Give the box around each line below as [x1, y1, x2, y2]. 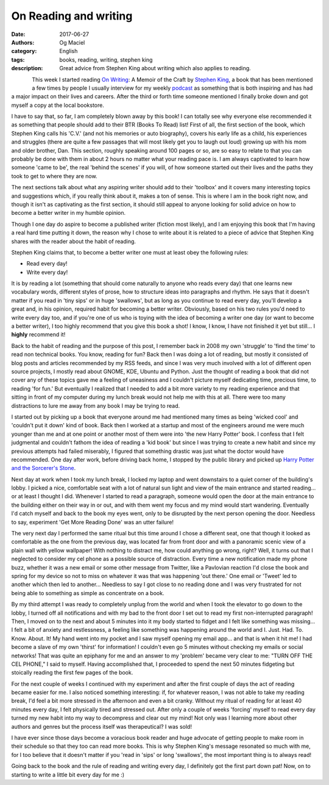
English [59, 48, 78, 55]
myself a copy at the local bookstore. [11, 101, 105, 109]
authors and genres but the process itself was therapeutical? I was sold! [11, 723, 192, 730]
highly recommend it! [11, 331, 66, 338]
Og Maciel [59, 38, 85, 46]
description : [11, 65, 43, 72]
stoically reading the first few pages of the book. [11, 669, 133, 676]
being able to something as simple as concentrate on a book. [11, 589, 164, 596]
